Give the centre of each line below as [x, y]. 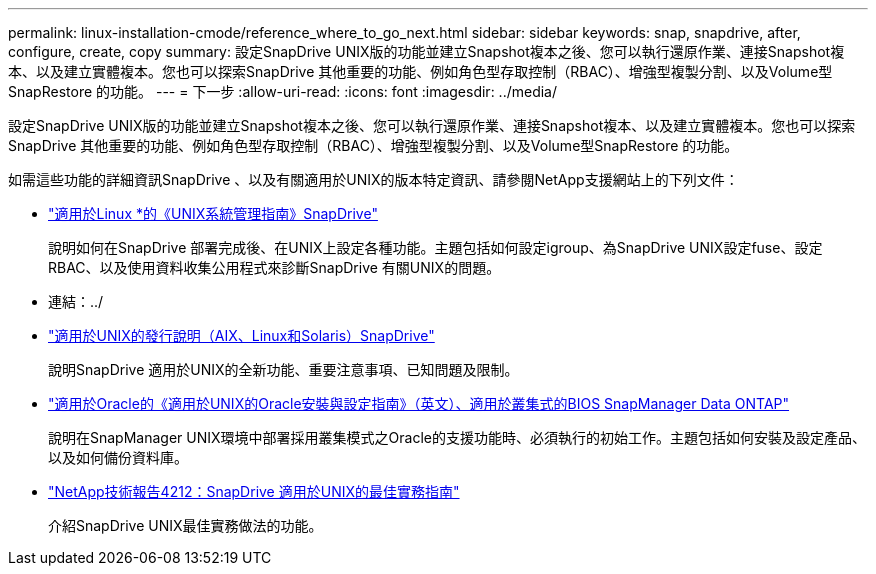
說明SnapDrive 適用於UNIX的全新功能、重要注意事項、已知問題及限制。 [283, 369]
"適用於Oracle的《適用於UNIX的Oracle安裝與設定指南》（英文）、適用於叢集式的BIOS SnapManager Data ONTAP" [419, 403]
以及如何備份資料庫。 [118, 457]
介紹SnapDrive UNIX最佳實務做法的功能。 [185, 525]
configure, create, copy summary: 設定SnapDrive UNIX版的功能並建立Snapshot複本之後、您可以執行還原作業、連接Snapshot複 [426, 51]
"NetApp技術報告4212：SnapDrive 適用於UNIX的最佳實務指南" [254, 491]
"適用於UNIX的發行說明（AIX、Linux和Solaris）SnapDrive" [241, 335]
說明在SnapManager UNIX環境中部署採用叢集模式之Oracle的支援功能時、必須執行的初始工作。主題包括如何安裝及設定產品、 [457, 437]
